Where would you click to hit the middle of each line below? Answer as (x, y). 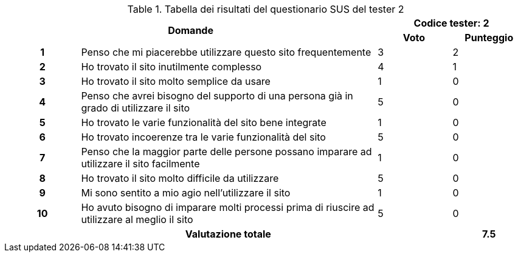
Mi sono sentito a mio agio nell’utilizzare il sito (186, 193)
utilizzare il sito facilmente (140, 164)
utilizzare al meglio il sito (137, 219)
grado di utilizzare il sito (136, 108)
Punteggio (489, 38)
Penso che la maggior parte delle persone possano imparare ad (226, 152)
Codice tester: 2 (451, 23)
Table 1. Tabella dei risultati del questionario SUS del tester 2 (266, 9)
